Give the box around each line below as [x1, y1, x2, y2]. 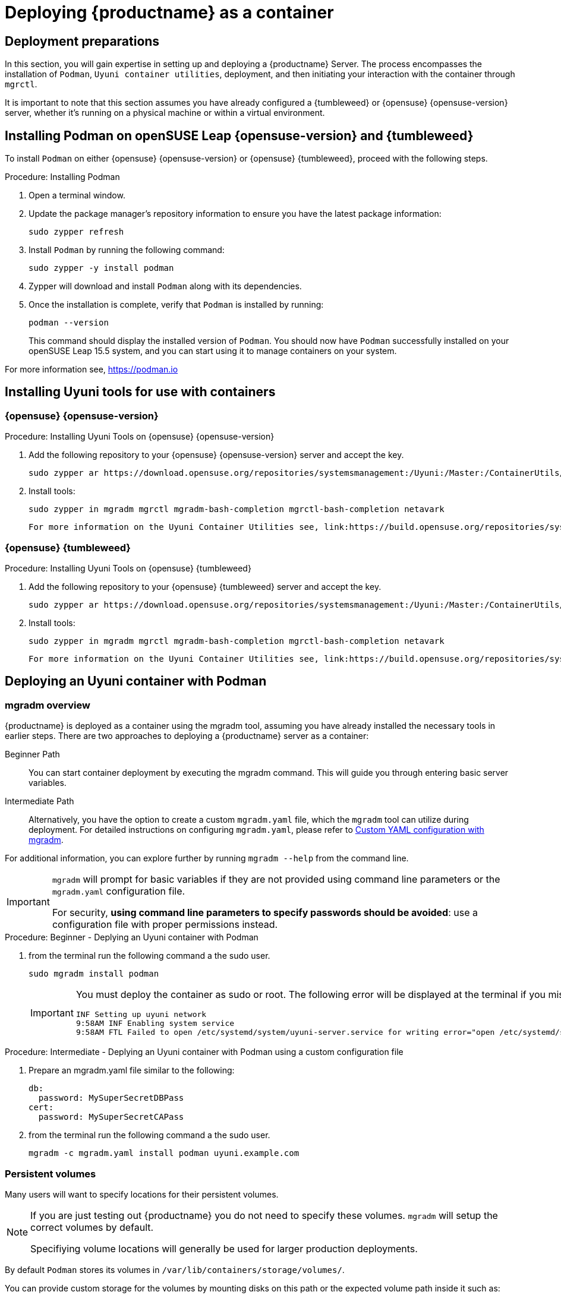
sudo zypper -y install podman [29, 263, 174, 273]
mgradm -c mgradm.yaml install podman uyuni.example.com [29, 1148, 300, 1158]
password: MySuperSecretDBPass [38, 1093, 184, 1103]
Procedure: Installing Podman [5, 172, 120, 182]
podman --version [29, 318, 109, 328]
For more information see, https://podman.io [5, 364, 178, 375]
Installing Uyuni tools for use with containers [5, 384, 276, 400]
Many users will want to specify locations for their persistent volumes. [5, 1189, 279, 1199]
